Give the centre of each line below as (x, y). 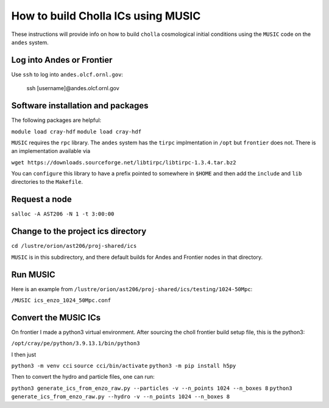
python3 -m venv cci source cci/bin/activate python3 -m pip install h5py (124, 366)
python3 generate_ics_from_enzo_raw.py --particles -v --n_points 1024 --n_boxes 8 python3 (152, 388)
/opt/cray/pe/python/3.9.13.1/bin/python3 (76, 343)
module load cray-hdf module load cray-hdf (76, 132)
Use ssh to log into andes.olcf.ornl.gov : (67, 74)
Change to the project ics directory (79, 231)
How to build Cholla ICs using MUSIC (106, 16)
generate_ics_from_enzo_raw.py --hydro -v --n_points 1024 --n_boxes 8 (121, 397)
